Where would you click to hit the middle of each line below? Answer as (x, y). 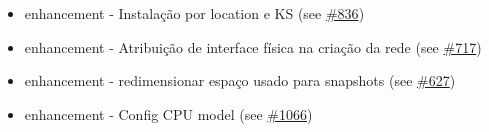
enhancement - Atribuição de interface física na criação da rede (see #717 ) (253, 46)
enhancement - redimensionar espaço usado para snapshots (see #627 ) (240, 80)
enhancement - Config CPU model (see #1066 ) (168, 113)
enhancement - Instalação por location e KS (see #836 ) (194, 13)
